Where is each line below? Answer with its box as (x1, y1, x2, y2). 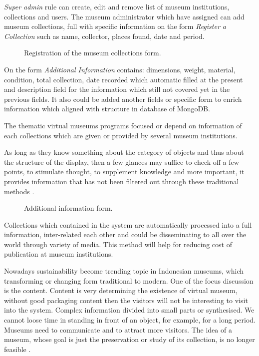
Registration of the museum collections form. (24, 47, 161, 58)
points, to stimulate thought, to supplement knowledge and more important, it (4, 166, 245, 177)
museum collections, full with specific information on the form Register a (4, 21, 226, 31)
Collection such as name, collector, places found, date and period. (4, 30, 205, 41)
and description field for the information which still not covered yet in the (4, 84, 230, 94)
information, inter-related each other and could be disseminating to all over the (4, 229, 247, 240)
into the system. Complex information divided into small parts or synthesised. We (4, 305, 255, 315)
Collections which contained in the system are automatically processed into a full (4, 219, 252, 230)
